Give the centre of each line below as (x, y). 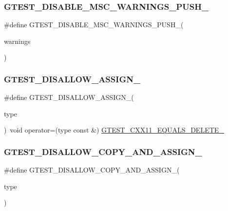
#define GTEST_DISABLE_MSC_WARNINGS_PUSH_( (94, 25)
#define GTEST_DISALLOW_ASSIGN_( (69, 97)
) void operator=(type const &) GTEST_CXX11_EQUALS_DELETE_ (114, 130)
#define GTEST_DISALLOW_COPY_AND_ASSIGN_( (92, 170)
